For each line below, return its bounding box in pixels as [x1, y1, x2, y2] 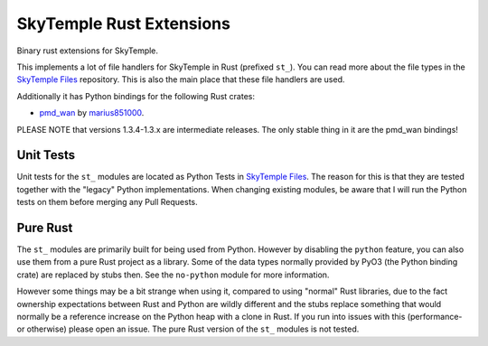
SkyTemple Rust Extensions [16, 14, 230, 33]
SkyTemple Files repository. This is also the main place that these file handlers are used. [16, 74, 345, 85]
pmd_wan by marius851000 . [39, 108, 145, 118]
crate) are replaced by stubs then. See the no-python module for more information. [16, 269, 330, 280]
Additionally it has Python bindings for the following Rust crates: [16, 90, 255, 101]
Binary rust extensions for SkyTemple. [16, 45, 158, 56]
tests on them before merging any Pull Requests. [16, 197, 198, 208]
